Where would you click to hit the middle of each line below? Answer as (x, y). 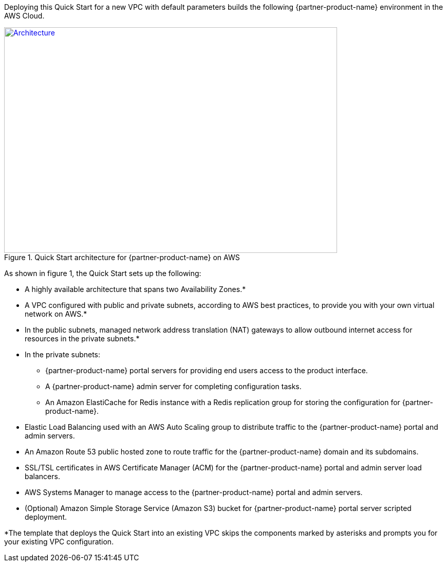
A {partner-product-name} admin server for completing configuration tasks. (173, 386)
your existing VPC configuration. (59, 542)
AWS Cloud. (24, 16)
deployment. (46, 517)
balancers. (42, 476)
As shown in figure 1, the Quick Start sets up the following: (103, 273)
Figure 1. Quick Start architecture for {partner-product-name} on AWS (122, 257)
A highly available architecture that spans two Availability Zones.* (135, 289)
